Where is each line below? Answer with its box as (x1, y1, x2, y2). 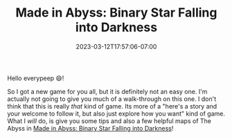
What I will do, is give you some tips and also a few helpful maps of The (7, 116, 211, 125)
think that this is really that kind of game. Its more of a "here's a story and (7, 102, 217, 110)
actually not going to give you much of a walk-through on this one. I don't (7, 95, 217, 103)
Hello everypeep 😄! (7, 74, 64, 82)
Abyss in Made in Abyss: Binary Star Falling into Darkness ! (7, 124, 174, 132)
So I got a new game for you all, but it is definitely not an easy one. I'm (7, 87, 208, 95)
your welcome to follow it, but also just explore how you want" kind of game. (7, 109, 226, 118)
